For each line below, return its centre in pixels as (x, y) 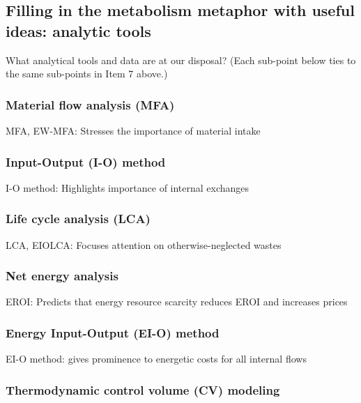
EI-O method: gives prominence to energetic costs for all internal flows (156, 359)
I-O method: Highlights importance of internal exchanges (128, 187)
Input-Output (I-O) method (86, 161)
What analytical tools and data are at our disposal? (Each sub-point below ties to (181, 60)
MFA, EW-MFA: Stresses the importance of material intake (133, 130)
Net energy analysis (62, 276)
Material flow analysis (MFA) (90, 104)
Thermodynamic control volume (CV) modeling (143, 389)
